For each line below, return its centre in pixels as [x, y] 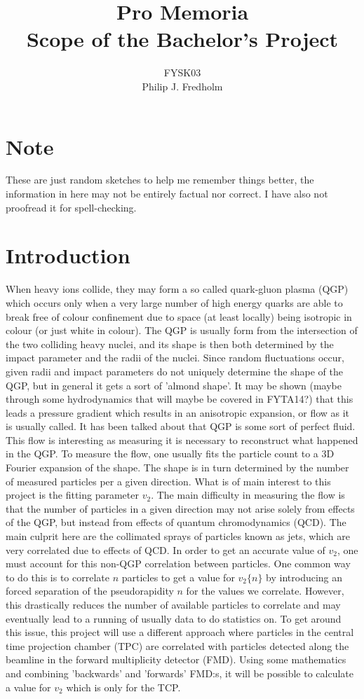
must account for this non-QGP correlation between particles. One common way [178, 563]
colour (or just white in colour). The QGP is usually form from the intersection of [182, 330]
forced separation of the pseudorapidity [90, 591]
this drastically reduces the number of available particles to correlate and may [173, 604]
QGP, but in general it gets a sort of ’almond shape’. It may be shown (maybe [174, 385]
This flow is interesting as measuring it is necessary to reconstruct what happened [182, 440]
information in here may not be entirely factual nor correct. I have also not [167, 194]
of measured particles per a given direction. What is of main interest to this [168, 481]
